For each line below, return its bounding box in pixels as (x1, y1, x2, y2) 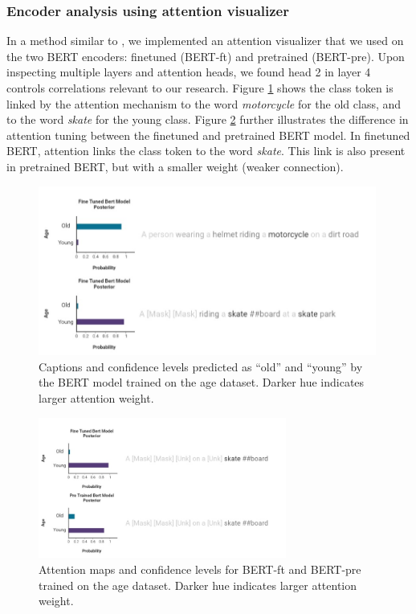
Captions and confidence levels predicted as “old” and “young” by (39, 358, 363, 375)
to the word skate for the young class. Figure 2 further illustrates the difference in (6, 111, 409, 128)
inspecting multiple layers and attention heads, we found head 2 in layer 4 (6, 63, 371, 80)
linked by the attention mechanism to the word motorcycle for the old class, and (6, 95, 402, 112)
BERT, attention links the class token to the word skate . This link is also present (6, 142, 406, 159)
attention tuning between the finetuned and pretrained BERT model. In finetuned (6, 126, 410, 143)
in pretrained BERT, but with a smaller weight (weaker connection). (6, 158, 344, 174)
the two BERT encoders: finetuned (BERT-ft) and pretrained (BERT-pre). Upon (6, 47, 405, 64)
